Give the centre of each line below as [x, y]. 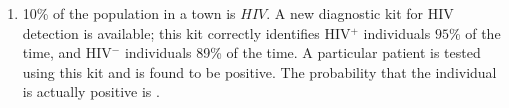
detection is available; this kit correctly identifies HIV [186, 32]
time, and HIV [67, 52]
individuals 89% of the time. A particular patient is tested [302, 52]
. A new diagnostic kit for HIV [360, 13]
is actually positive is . [91, 91]
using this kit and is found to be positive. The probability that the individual [259, 71]
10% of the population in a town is [129, 13]
